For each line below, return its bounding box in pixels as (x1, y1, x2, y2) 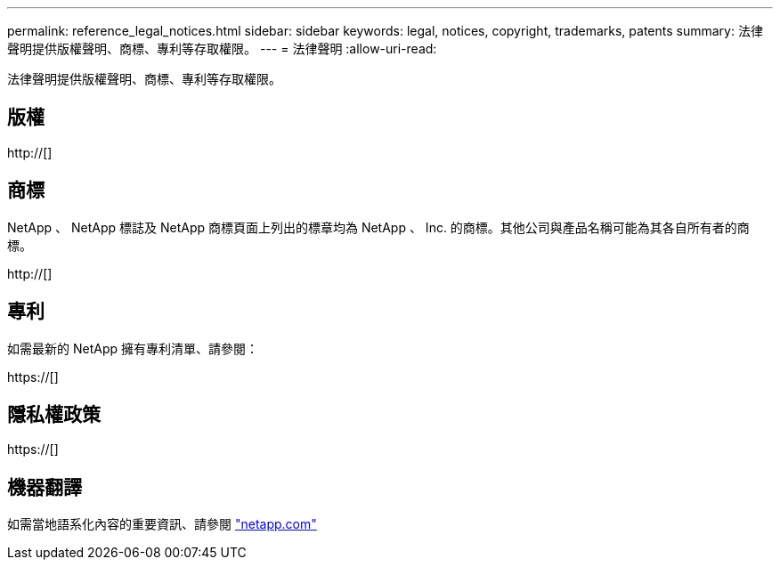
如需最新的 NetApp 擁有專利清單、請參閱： (7, 340, 258, 356)
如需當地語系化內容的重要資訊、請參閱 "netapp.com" (7, 516, 317, 532)
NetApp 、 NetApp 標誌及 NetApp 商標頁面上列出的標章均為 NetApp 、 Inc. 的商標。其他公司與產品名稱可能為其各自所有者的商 (7, 219, 750, 235)
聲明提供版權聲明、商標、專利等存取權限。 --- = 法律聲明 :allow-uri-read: (7, 41, 437, 56)
